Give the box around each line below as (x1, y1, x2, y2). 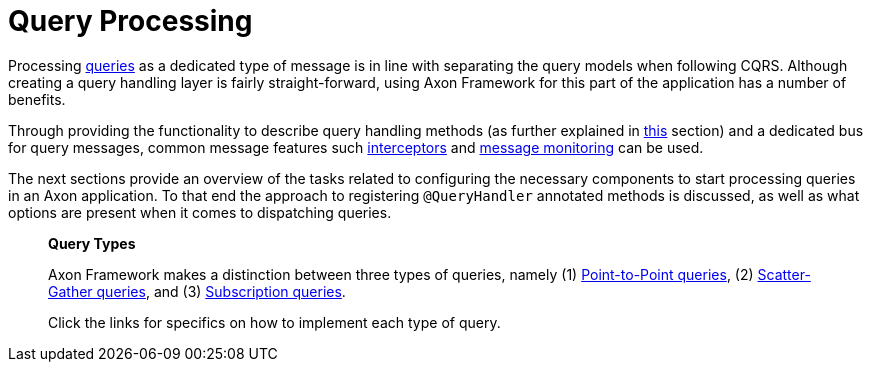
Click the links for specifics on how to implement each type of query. (48, 313, 501, 331)
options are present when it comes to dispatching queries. (8, 203, 392, 221)
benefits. (8, 90, 66, 108)
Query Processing (8, 4, 253, 38)
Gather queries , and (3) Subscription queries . (48, 282, 346, 300)
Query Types (48, 234, 136, 252)
